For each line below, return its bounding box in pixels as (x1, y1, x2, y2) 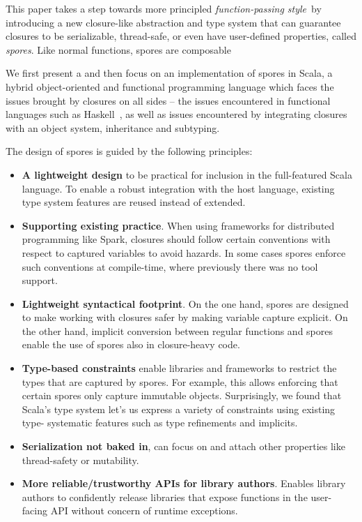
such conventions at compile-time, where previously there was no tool (22, 259, 318, 274)
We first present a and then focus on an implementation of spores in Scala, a (6, 66, 333, 80)
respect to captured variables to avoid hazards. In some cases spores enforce (22, 245, 346, 260)
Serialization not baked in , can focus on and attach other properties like (22, 439, 345, 454)
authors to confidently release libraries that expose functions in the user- (22, 489, 332, 504)
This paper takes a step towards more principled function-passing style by (6, 1, 322, 15)
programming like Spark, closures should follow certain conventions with (22, 232, 331, 246)
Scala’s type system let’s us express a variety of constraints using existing (22, 401, 336, 416)
